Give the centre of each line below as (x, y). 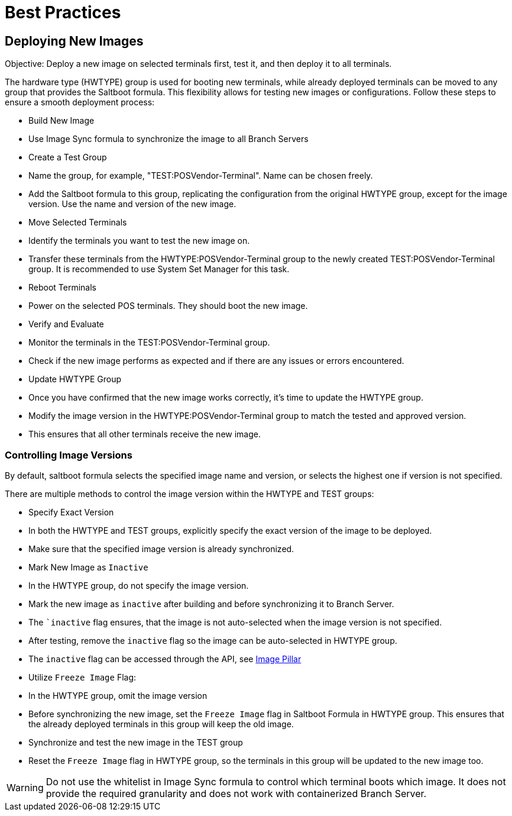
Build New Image (61, 121)
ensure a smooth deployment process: (80, 102)
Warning (25, 787)
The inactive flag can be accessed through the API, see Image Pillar (165, 659)
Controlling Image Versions (69, 455)
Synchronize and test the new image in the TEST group (136, 742)
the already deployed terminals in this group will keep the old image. (161, 724)
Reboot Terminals (63, 288)
